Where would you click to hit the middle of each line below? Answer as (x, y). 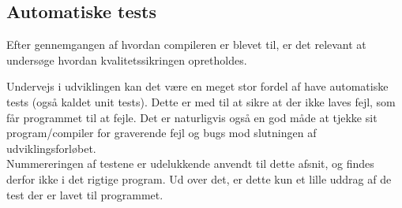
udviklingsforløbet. (51, 148)
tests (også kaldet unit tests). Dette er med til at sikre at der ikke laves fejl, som (201, 101)
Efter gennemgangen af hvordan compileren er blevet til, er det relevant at (186, 45)
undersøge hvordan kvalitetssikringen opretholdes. (127, 59)
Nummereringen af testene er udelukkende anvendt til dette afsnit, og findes (190, 163)
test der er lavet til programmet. (85, 194)
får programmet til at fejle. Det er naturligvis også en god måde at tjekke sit (192, 117)
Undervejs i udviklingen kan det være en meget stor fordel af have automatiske (197, 86)
